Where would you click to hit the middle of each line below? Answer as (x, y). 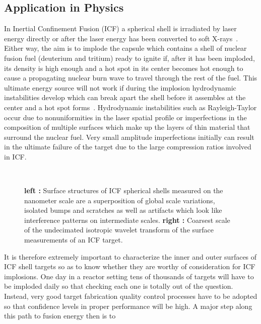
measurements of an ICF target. (74, 240)
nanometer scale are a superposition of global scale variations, (120, 200)
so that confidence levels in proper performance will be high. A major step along (128, 306)
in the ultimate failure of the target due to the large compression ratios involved (128, 147)
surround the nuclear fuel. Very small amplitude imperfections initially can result (129, 137)
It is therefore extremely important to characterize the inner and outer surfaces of (130, 256)
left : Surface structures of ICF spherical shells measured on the (124, 190)
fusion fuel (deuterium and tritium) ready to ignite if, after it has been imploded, (129, 58)
